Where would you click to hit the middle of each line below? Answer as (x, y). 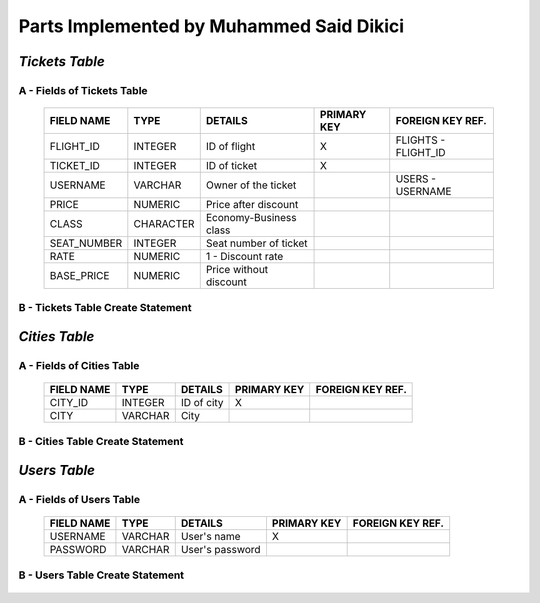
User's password (220, 550)
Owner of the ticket (251, 185)
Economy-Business (251, 218)
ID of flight (230, 147)
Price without (237, 270)
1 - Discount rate (244, 257)
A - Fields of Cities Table (79, 366)
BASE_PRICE (79, 276)
